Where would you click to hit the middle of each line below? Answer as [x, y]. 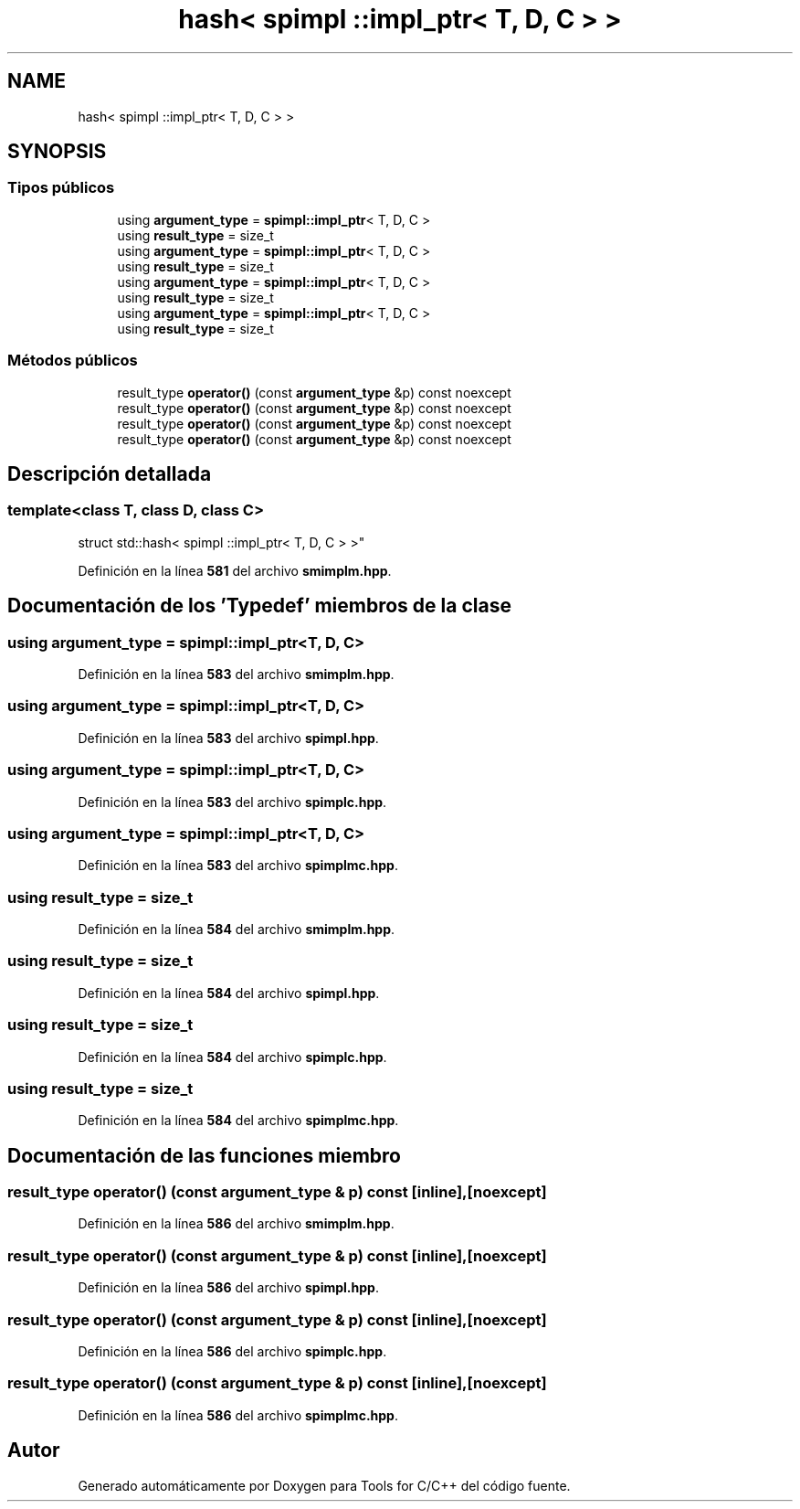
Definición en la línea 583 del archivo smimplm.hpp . [236, 674]
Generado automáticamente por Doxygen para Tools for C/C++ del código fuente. [324, 1485]
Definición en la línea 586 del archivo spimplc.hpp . [232, 1351]
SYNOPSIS [57, 152]
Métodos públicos [73, 361]
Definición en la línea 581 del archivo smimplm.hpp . [235, 570]
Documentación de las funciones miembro [204, 1155]
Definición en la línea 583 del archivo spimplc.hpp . [232, 802]
